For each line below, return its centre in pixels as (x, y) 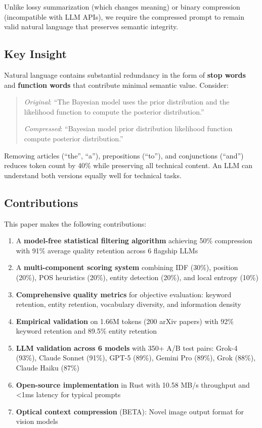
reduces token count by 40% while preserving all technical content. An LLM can (128, 165)
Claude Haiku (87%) (48, 368)
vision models (37, 421)
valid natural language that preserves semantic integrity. (91, 26)
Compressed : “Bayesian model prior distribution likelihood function (128, 128)
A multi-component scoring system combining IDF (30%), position (127, 267)
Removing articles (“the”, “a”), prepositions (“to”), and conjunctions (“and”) (124, 155)
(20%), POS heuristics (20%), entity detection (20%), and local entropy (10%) (137, 277)
